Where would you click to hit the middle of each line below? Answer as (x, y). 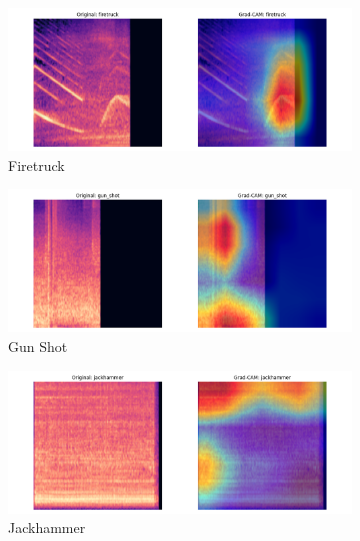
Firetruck (36, 164)
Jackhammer (47, 527)
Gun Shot (38, 346)
